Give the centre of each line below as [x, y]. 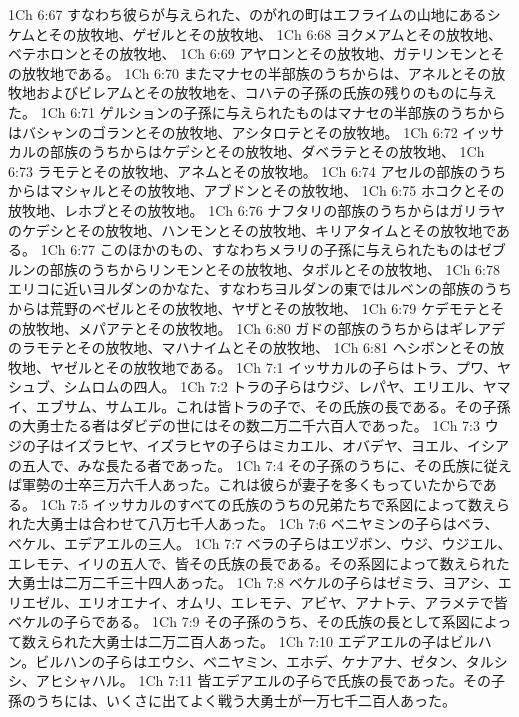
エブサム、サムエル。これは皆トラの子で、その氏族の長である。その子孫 [273, 405]
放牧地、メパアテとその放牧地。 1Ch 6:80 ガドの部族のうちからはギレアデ [263, 327]
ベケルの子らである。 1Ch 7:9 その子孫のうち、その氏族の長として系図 [239, 621]
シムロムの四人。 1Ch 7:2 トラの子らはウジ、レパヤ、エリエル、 [273, 386]
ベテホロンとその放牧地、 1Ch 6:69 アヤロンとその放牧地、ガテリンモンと [249, 53]
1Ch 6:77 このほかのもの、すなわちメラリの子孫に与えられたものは [259, 249]
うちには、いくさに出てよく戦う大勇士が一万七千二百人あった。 [245, 699]
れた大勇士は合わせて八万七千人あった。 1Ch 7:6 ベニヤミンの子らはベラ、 [253, 523]
